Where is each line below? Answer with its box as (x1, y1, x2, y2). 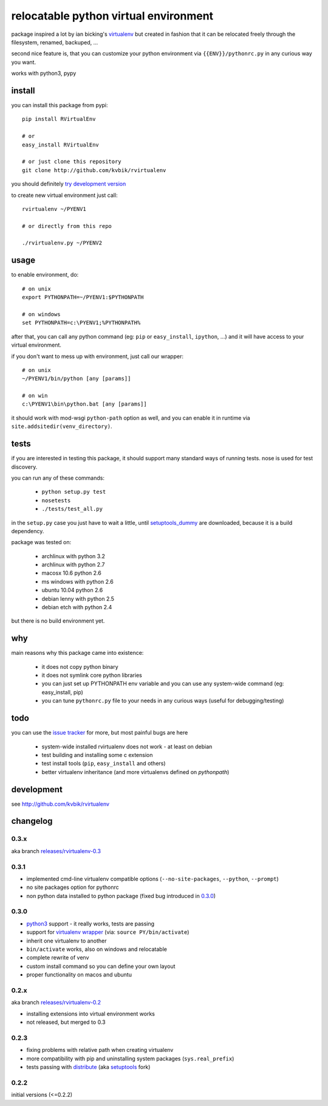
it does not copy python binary (41, 663, 118, 670)
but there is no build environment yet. (11, 617, 105, 624)
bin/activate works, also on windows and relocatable (26, 945, 167, 953)
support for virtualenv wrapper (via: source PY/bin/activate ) (26, 928, 190, 936)
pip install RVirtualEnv (22, 116, 96, 123)
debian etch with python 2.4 (41, 604, 112, 611)
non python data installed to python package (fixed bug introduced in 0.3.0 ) (26, 892, 216, 899)
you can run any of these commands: (11, 474, 104, 482)
